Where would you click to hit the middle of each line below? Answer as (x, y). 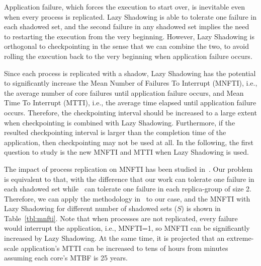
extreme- (240, 238)
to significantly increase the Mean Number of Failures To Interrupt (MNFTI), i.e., (131, 83)
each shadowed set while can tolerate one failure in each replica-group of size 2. (128, 189)
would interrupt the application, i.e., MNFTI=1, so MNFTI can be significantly (127, 228)
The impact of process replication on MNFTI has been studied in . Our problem (128, 169)
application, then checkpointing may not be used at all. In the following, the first (129, 142)
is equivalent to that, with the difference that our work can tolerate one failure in (129, 179)
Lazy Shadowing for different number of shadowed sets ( (91, 208)
